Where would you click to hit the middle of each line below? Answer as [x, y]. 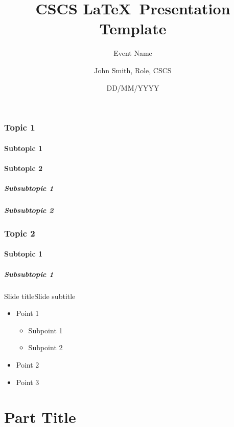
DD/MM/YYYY [133, 87]
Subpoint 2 [45, 347]
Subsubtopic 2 [29, 210]
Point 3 [28, 382]
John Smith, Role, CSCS [133, 70]
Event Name [133, 53]
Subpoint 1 [45, 330]
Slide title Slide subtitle [40, 296]
